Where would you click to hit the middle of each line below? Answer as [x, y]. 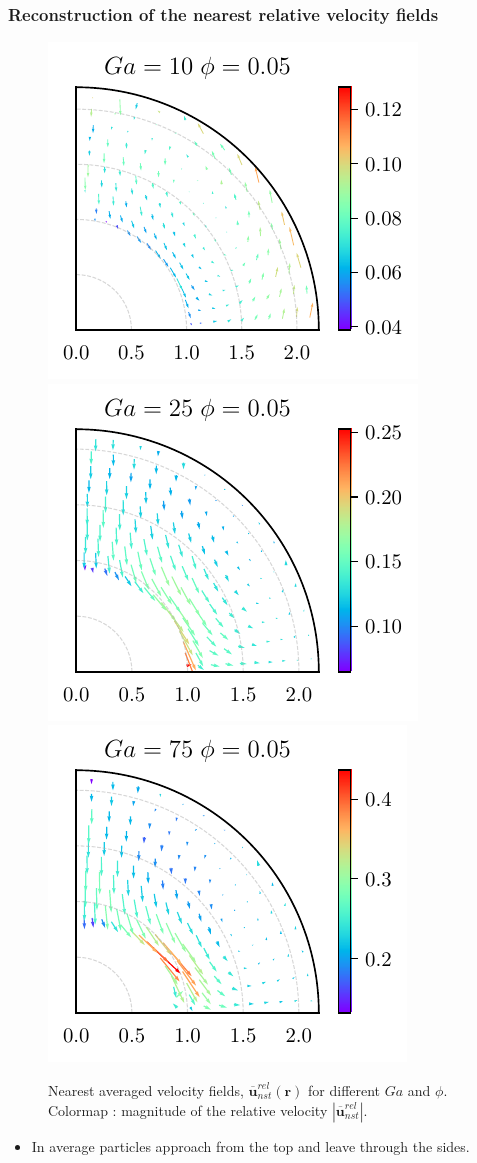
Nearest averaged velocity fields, [146, 1090]
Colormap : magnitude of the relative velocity [188, 1109]
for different [344, 1090]
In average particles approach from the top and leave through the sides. [250, 1145]
